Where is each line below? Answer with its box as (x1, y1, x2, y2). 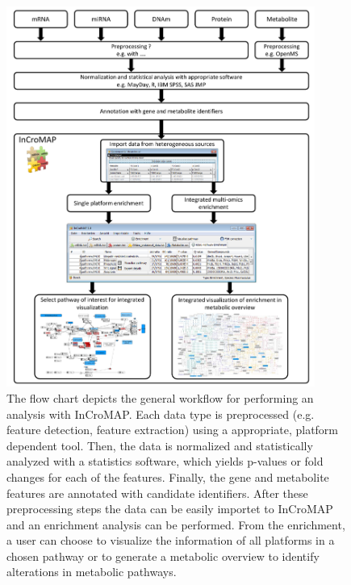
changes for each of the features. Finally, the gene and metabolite (6, 468, 329, 485)
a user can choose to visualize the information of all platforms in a (6, 532, 335, 549)
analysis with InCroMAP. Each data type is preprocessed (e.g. (6, 405, 315, 422)
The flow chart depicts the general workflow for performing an (6, 389, 314, 406)
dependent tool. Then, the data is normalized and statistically (6, 437, 313, 453)
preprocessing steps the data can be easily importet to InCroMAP (6, 500, 333, 517)
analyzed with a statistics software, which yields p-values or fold (6, 453, 324, 470)
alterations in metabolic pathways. (6, 563, 177, 580)
